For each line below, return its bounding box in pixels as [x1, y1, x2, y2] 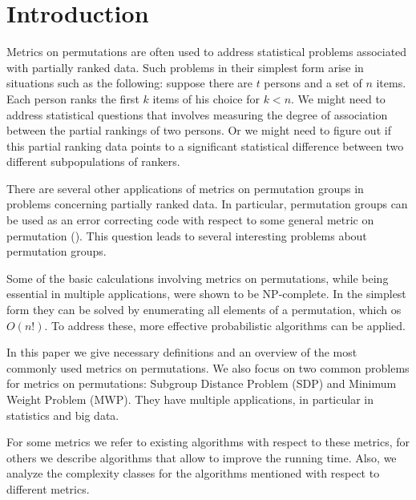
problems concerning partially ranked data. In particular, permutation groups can [6, 196, 408, 212]
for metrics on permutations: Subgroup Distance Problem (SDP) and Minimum [6, 375, 397, 392]
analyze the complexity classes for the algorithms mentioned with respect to [6, 465, 380, 482]
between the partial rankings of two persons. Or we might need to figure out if [6, 122, 391, 139]
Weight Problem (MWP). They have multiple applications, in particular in [6, 391, 374, 407]
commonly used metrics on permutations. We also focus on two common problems [6, 359, 410, 376]
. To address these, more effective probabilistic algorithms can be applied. [44, 317, 406, 333]
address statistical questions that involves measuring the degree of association [6, 106, 388, 123]
